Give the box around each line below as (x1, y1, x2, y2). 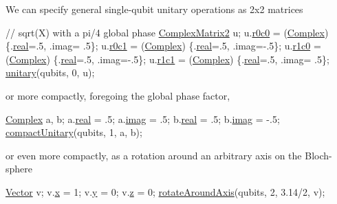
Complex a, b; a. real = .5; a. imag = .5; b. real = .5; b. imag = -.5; (6, 111, 280, 126)
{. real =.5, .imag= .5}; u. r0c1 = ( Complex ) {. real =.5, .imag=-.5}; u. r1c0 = (6, 38, 321, 53)
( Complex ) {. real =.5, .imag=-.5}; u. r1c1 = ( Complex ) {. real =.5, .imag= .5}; (6, 52, 329, 66)
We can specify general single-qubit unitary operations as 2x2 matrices (6, 2, 303, 16)
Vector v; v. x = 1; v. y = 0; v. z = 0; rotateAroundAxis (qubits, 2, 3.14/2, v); (6, 184, 325, 199)
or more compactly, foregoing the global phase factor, (6, 88, 230, 102)
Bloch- (305, 148, 332, 162)
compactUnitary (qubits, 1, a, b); (6, 125, 142, 139)
